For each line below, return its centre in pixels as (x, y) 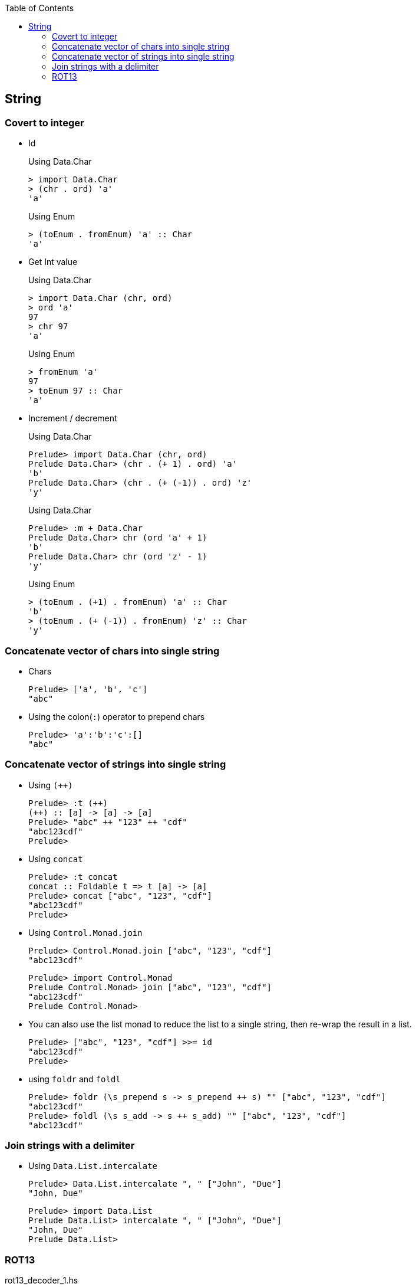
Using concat (56, 859)
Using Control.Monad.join (85, 932)
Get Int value (53, 262)
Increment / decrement (73, 418)
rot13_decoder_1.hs (42, 1281)
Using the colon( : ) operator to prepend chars (117, 716)
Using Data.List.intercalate (93, 1166)
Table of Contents (39, 8)
